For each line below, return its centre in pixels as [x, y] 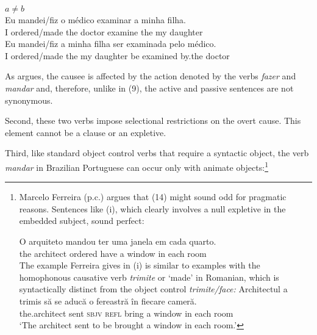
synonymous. [29, 100]
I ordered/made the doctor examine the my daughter [104, 31]
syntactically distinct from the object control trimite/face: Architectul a [153, 289]
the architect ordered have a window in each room [113, 253]
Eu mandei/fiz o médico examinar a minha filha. [95, 20]
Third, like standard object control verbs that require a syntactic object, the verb [157, 153]
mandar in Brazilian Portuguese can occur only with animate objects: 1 [137, 166]
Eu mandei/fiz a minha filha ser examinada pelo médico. [111, 44]
